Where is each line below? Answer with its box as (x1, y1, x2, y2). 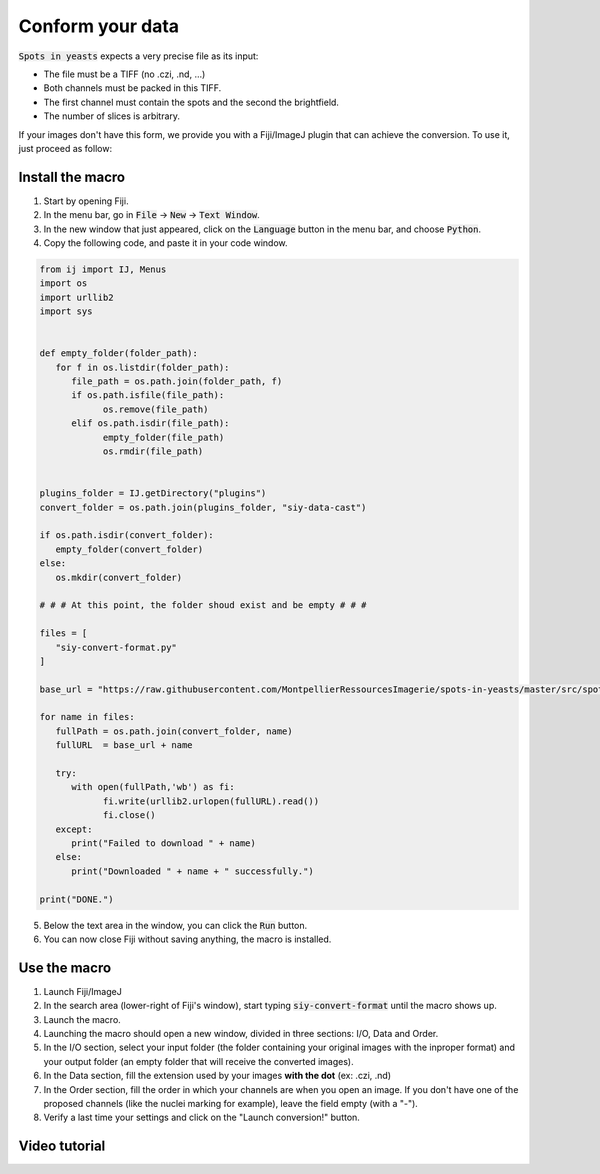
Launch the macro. (43, 1013, 122, 1025)
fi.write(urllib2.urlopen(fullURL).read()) (102, 795, 320, 807)
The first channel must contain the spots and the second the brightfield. (43, 96, 340, 108)
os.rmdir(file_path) (102, 446, 204, 457)
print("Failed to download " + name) (71, 837, 257, 849)
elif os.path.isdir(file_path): (71, 418, 230, 429)
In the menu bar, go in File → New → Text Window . (43, 209, 260, 221)
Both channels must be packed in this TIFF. (43, 82, 222, 94)
